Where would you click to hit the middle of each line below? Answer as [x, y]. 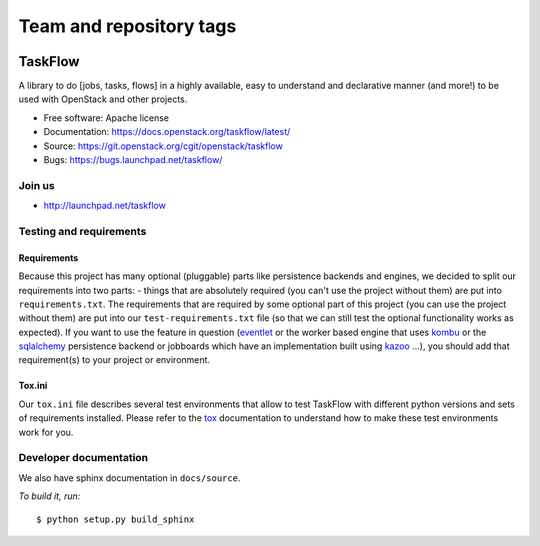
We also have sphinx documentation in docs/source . [129, 477]
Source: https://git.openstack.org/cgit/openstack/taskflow [163, 146]
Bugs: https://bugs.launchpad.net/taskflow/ [133, 160]
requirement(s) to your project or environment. [114, 360]
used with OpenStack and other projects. [103, 99]
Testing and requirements [82, 231]
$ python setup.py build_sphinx [115, 519]
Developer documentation [83, 458]
